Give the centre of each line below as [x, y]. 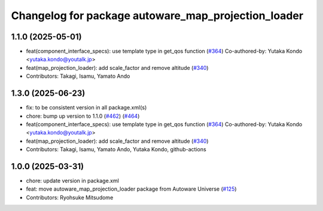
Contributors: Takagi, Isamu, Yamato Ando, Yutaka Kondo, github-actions [116, 149]
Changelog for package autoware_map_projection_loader [157, 16]
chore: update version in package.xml [72, 181]
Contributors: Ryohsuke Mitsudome [70, 197]
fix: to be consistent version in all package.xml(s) [86, 108]
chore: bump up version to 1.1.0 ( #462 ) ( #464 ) [83, 116]
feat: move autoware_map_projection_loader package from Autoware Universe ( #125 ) [131, 189]
